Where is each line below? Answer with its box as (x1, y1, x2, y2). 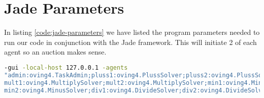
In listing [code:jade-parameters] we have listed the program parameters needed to (4, 27, 260, 37)
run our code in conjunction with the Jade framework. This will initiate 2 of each (4, 36, 257, 47)
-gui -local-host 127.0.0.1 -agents (4, 64, 128, 71)
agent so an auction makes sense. (4, 46, 107, 57)
